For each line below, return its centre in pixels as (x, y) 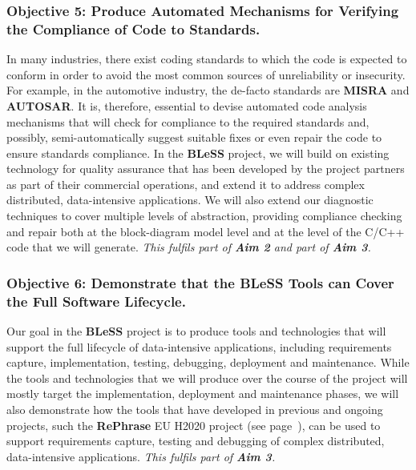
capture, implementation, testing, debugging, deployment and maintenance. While (208, 362)
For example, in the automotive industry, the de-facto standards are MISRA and (208, 90)
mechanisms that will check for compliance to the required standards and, (188, 121)
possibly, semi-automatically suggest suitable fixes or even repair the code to (194, 137)
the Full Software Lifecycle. (96, 301)
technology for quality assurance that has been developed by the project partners (206, 169)
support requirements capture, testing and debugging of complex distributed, (196, 441)
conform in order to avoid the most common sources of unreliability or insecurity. (206, 74)
